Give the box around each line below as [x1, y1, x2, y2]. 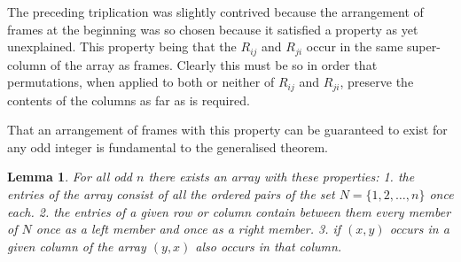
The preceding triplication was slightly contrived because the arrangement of [7, 3, 424, 20]
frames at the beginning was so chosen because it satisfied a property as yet [7, 19, 418, 38]
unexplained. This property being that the [7, 37, 237, 56]
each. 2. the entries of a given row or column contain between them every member [7, 202, 451, 220]
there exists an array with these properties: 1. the [148, 167, 415, 186]
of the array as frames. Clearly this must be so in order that [50, 55, 378, 73]
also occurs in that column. [195, 236, 342, 255]
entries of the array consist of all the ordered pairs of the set [7, 185, 335, 204]
